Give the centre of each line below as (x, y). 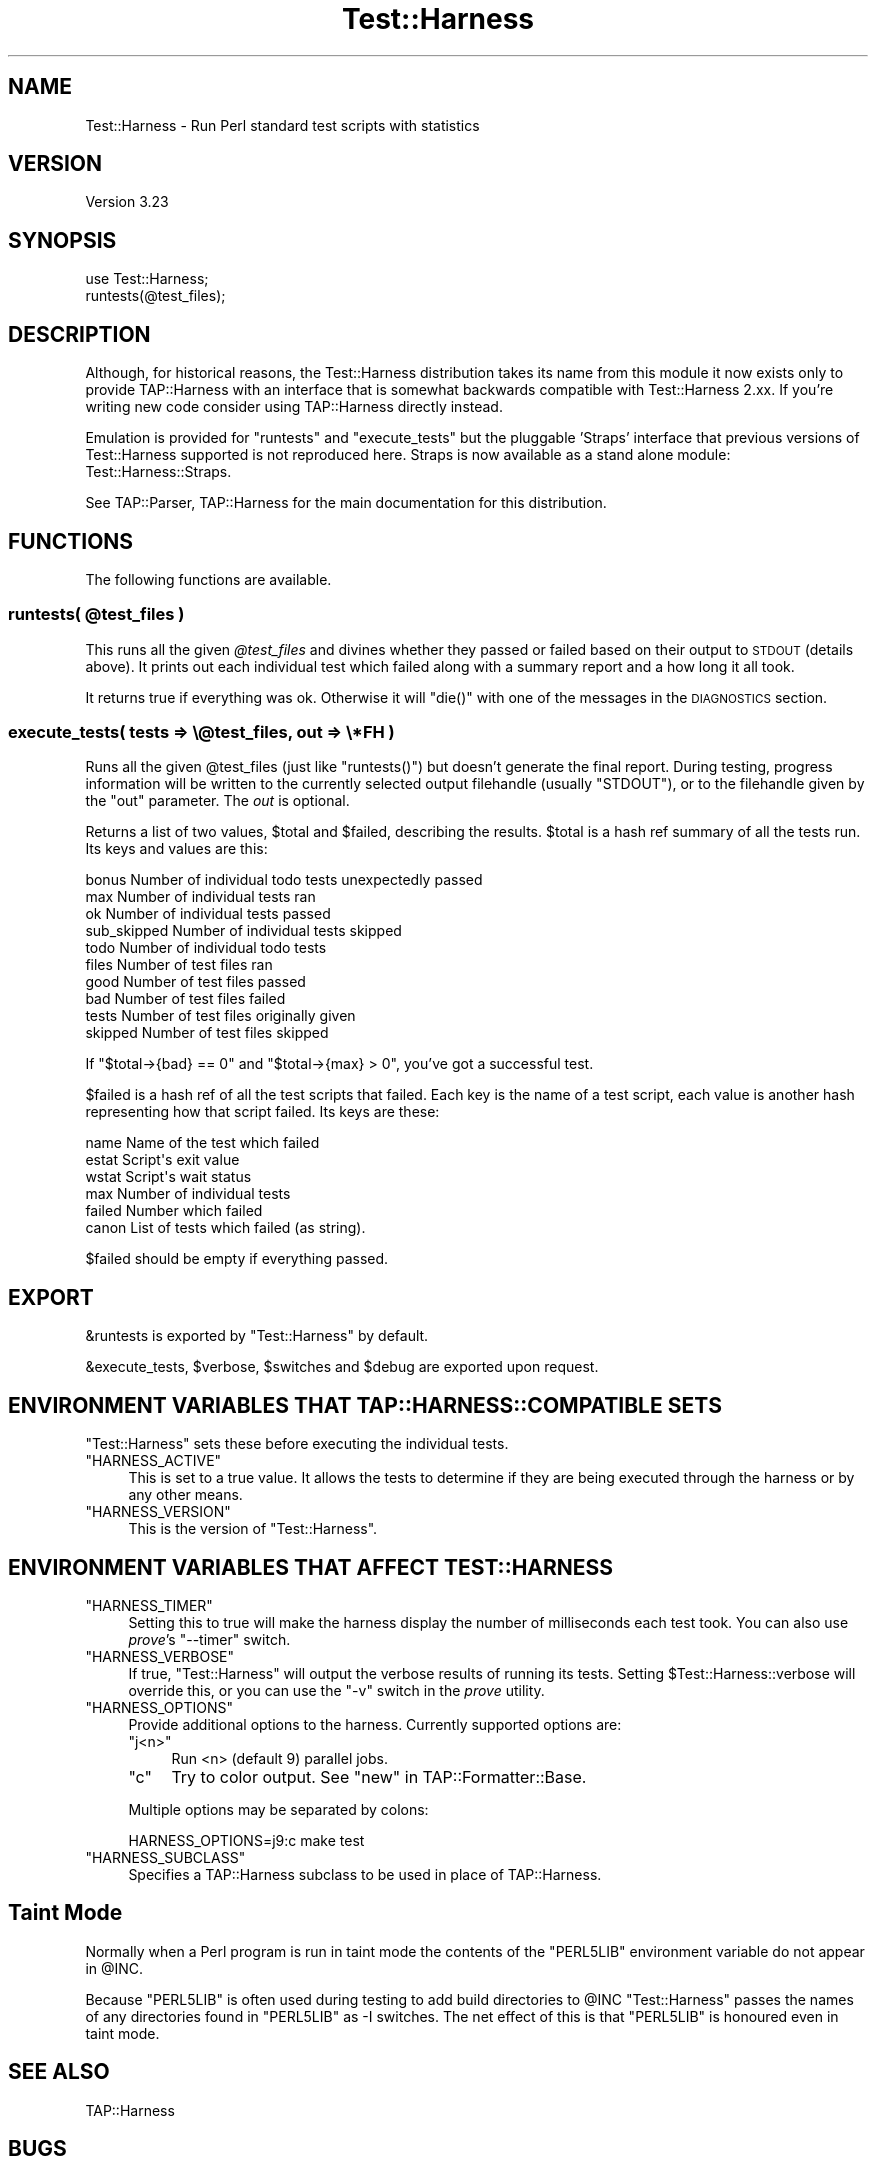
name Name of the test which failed (202, 1143)
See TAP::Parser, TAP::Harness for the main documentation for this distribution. (346, 503)
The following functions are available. (208, 579)
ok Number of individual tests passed (208, 914)
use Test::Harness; (147, 279)
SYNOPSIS (62, 240)
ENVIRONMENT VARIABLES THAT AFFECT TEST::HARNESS (311, 1567)
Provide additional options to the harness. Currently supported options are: (375, 1724)
